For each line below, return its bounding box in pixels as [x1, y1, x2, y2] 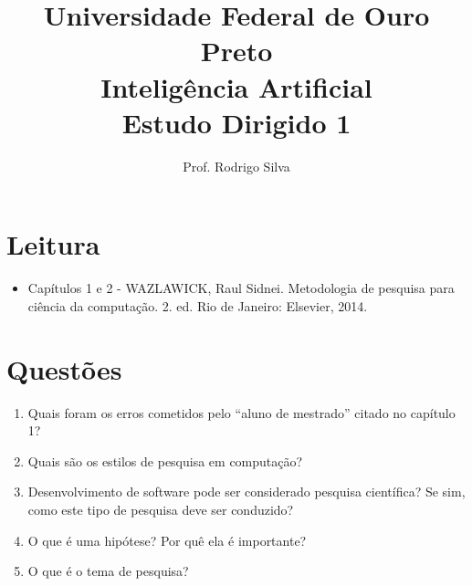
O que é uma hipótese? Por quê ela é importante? [27, 530, 307, 549]
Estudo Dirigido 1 [121, 103, 351, 141]
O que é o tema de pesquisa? [27, 561, 189, 581]
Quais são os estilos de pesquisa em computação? [27, 451, 303, 470]
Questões [6, 350, 122, 387]
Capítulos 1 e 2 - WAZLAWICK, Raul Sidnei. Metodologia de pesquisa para [27, 278, 455, 298]
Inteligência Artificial [100, 68, 372, 105]
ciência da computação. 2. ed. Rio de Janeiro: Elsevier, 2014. [27, 296, 368, 315]
